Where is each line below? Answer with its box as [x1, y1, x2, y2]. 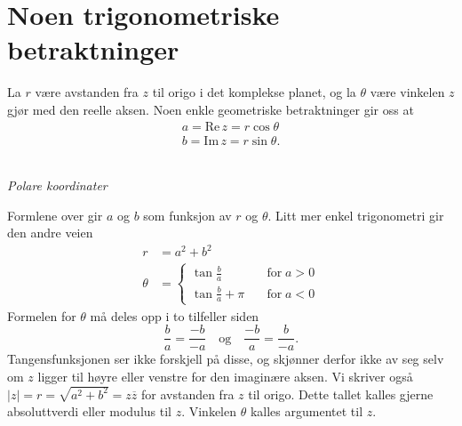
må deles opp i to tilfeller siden [90, 306, 259, 325]
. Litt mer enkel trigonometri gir [267, 205, 444, 224]
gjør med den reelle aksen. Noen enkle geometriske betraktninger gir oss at [7, 100, 414, 118]
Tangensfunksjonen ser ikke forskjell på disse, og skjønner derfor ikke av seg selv [7, 350, 444, 368]
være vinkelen [370, 83, 445, 101]
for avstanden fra [140, 384, 235, 403]
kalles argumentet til [250, 402, 363, 421]
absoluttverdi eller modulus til [7, 402, 171, 421]
